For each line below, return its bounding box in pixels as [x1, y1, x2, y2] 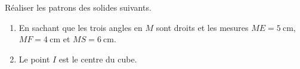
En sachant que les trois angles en [18, 21, 143, 33]
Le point [18, 52, 50, 65]
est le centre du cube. [58, 52, 137, 65]
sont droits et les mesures [156, 21, 249, 33]
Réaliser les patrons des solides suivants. [5, 1, 151, 13]
